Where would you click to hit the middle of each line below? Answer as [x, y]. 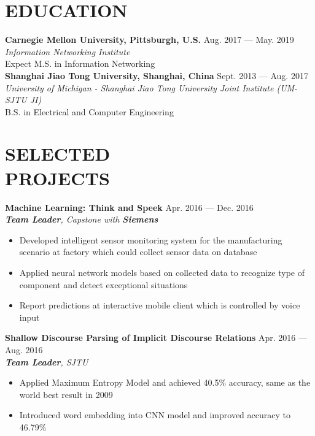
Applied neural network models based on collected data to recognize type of [162, 272]
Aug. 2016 [24, 349]
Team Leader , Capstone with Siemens [82, 219]
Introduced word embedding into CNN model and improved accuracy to [155, 415]
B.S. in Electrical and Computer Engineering [89, 111]
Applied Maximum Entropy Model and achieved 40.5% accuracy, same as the [165, 382]
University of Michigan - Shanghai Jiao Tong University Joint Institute [139, 87]
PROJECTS [57, 178]
